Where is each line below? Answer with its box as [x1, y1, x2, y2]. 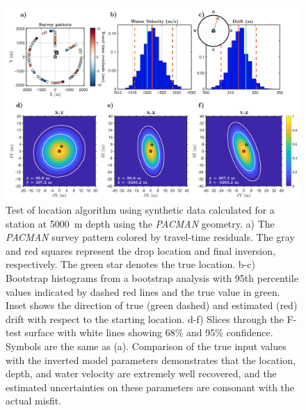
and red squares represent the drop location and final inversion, [6, 243, 275, 258]
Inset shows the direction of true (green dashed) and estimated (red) [6, 298, 298, 313]
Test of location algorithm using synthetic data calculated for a [6, 203, 275, 217]
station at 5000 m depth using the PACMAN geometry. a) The [6, 216, 275, 230]
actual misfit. [6, 393, 62, 408]
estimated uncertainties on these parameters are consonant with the [6, 379, 295, 394]
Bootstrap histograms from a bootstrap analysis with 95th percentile [6, 271, 298, 285]
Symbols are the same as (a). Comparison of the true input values [6, 339, 287, 354]
